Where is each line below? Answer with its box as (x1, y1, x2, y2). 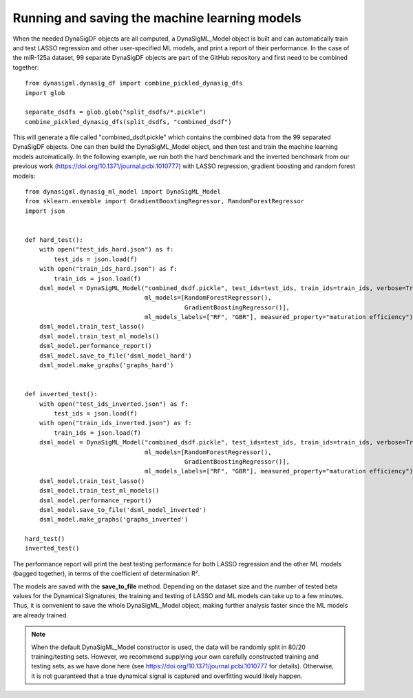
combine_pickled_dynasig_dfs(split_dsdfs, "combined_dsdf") (25, 118, 232, 125)
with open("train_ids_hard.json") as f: (39, 265, 178, 273)
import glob (25, 89, 65, 96)
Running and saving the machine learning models (12, 10, 302, 25)
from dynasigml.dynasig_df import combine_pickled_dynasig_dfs (25, 79, 243, 88)
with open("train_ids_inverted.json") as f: (39, 419, 192, 427)
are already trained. (12, 610, 69, 619)
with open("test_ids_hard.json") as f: (39, 245, 174, 254)
